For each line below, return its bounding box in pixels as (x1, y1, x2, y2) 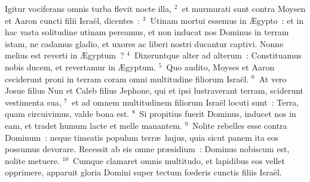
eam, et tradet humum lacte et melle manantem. (5, 119, 182, 131)
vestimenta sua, (5, 95, 62, 108)
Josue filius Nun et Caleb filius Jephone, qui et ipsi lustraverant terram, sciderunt (5, 84, 304, 97)
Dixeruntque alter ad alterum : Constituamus (134, 49, 302, 61)
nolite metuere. (5, 154, 60, 166)
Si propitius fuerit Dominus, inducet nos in (139, 107, 296, 120)
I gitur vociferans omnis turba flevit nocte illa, (5, 2, 172, 14)
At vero (259, 72, 287, 85)
